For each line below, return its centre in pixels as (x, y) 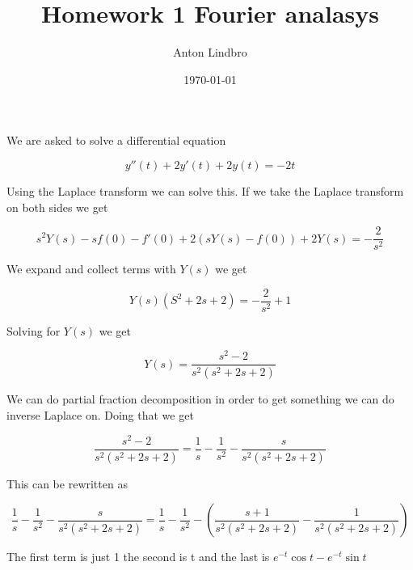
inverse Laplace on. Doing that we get (100, 414)
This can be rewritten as (67, 483)
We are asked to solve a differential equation (116, 140)
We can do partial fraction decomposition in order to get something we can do (200, 399)
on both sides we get (57, 207)
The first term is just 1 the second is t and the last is (138, 557)
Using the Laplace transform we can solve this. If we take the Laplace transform (205, 190)
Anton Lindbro (210, 52)
